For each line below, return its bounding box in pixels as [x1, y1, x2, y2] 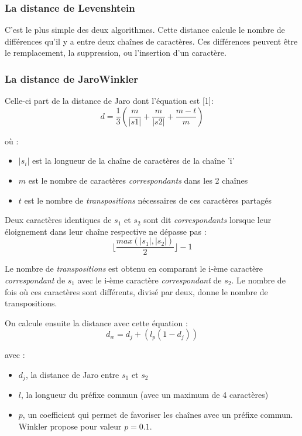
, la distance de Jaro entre [25, 369, 119, 380]
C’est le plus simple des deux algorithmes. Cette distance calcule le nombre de [5, 23, 285, 36]
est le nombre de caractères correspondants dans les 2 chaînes [28, 174, 248, 186]
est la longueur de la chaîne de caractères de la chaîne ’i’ [32, 154, 235, 167]
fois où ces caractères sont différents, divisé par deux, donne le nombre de [5, 285, 268, 298]
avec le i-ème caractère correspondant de [77, 274, 222, 286]
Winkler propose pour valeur [18, 420, 122, 432]
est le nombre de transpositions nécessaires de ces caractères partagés [24, 194, 272, 206]
